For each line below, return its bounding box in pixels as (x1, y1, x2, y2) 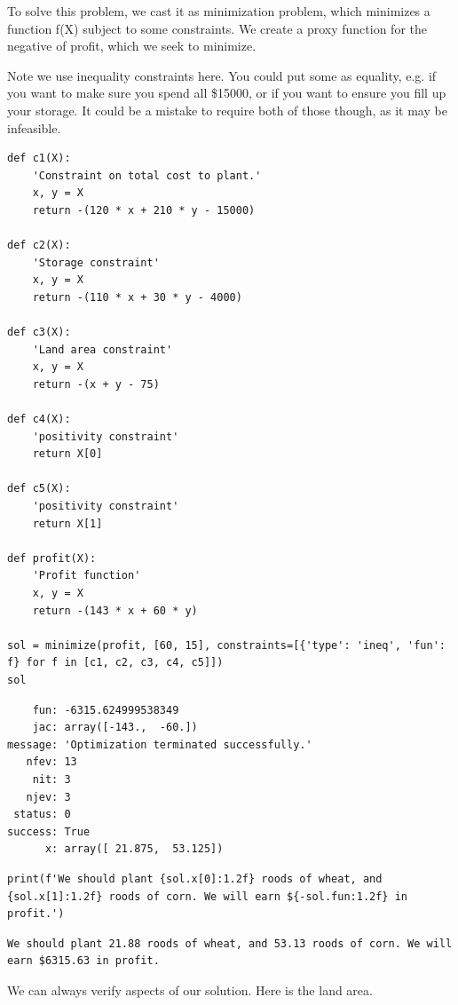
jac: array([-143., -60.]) (32, 721, 198, 734)
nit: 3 (32, 772, 71, 786)
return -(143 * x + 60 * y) (32, 604, 198, 617)
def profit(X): (7, 551, 97, 565)
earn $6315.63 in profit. (7, 954, 160, 968)
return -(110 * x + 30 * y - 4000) (32, 290, 242, 304)
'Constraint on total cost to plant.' (32, 169, 262, 182)
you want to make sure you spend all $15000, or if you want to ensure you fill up (7, 83, 446, 102)
